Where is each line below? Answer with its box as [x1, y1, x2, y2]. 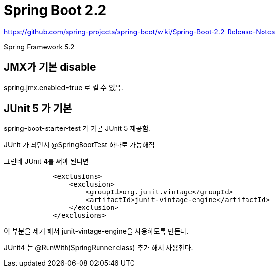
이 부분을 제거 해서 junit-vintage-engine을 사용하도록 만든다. [4, 227, 189, 236]
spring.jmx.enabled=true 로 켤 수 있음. [4, 83, 123, 92]
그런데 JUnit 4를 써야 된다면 [4, 157, 89, 166]
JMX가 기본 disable [4, 61, 96, 74]
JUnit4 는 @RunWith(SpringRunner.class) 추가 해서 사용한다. [4, 243, 193, 252]
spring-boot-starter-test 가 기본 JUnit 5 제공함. [4, 124, 150, 133]
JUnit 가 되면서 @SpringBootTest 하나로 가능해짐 [4, 141, 155, 149]
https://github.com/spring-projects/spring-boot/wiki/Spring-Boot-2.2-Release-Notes [4, 27, 275, 36]
